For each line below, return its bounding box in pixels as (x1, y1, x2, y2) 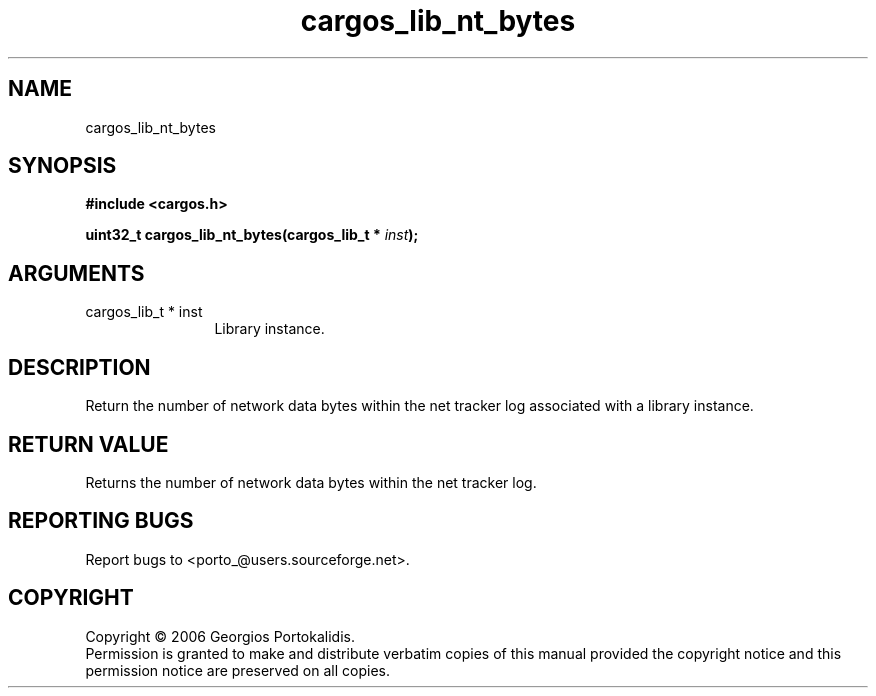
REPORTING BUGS (8, 508, 194, 534)
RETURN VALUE (8, 431, 169, 457)
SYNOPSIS (8, 153, 117, 179)
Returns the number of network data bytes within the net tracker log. (85, 473, 537, 491)
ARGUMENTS (8, 260, 145, 286)
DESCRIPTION (8, 354, 151, 380)
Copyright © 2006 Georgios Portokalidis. (85, 627, 355, 645)
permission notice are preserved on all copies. (85, 661, 390, 679)
